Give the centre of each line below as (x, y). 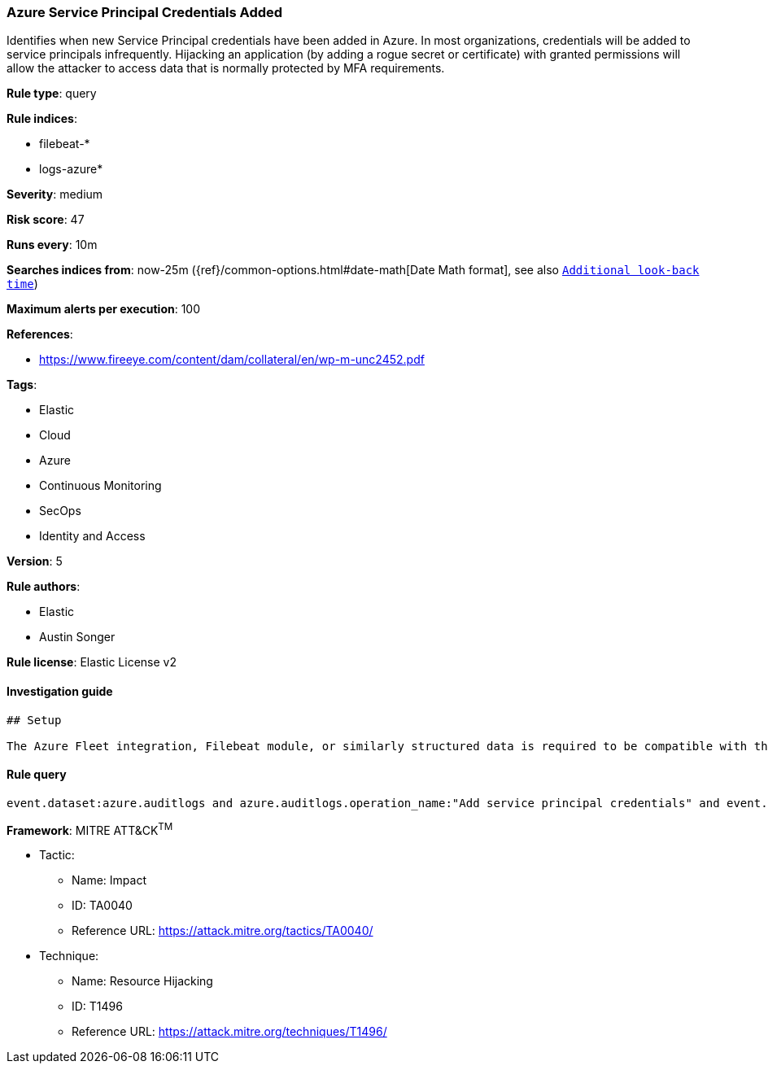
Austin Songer (77, 637)
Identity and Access (92, 536)
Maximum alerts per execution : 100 (104, 309)
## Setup (34, 720)
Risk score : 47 (46, 220)
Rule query (37, 775)
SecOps (60, 511)
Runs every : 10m (52, 245)
